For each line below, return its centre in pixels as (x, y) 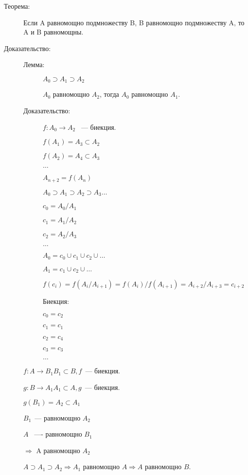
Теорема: (17, 6)
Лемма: (34, 64)
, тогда (109, 94)
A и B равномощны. (53, 32)
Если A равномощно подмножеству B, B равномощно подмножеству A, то (134, 22)
